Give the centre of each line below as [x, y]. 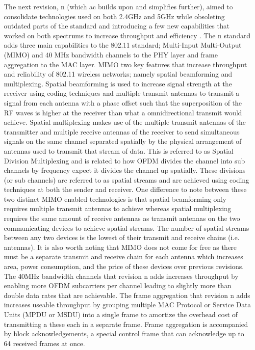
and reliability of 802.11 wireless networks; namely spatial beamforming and [118, 74]
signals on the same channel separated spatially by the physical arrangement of [123, 141]
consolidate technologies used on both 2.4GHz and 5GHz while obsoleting [115, 16]
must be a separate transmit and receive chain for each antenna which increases [124, 256]
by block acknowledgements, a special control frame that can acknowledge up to [124, 334]
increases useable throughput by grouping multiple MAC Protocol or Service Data [127, 305]
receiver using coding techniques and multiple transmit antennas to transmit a [122, 93]
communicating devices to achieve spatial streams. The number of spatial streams [127, 228]
